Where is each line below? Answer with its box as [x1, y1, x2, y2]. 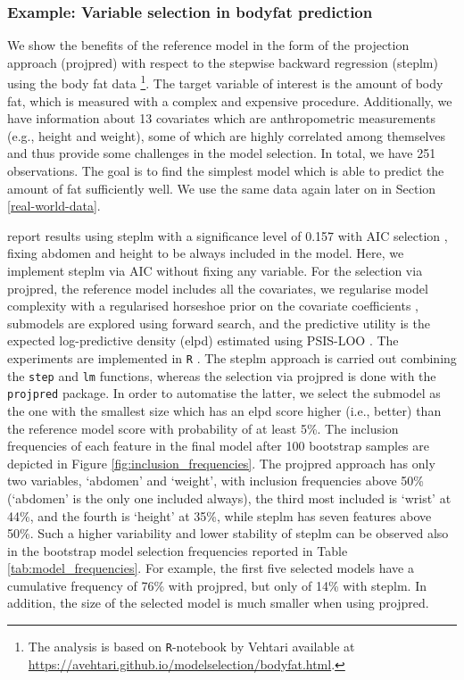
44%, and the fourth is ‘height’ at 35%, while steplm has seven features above [7, 506, 432, 525]
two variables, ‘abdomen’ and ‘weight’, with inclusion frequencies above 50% [7, 471, 424, 490]
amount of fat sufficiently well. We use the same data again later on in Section [7, 178, 436, 197]
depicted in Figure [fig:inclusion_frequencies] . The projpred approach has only [7, 453, 435, 472]
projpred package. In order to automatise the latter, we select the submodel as [7, 384, 441, 402]
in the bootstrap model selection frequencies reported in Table [7, 541, 348, 560]
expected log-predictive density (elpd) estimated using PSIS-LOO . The [7, 331, 399, 350]
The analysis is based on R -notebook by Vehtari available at [28, 637, 355, 656]
